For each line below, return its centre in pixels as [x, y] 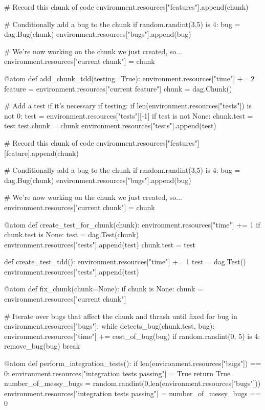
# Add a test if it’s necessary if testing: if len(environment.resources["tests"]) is [128, 106]
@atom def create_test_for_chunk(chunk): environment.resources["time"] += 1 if [132, 224]
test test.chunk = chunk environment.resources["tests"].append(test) [110, 126]
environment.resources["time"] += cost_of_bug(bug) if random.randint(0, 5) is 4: [132, 336]
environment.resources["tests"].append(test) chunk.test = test [100, 244]
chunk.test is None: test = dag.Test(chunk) [72, 234]
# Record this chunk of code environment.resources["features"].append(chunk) [126, 7]
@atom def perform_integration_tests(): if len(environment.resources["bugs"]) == [133, 363]
